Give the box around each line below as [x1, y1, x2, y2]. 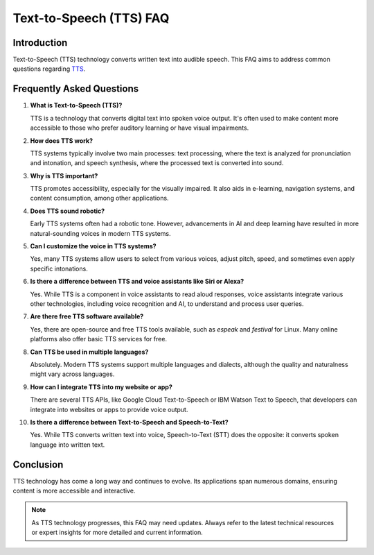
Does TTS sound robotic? [30, 207, 105, 215]
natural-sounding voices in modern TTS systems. [30, 229, 171, 237]
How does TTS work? [30, 136, 93, 145]
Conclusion [12, 459, 64, 470]
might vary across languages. [30, 370, 115, 378]
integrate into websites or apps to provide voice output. [30, 405, 188, 413]
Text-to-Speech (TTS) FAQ [12, 10, 170, 26]
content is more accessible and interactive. [12, 486, 136, 495]
